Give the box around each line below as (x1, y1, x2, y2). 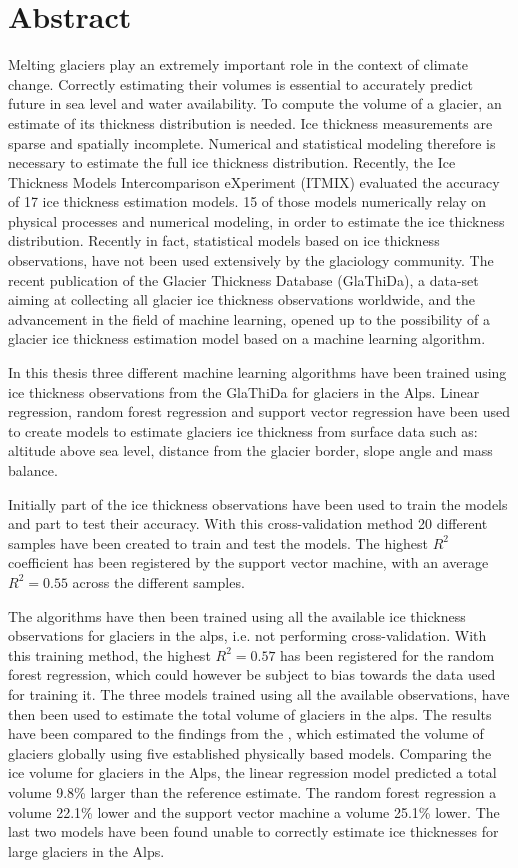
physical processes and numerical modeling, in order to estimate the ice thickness (8, 210, 505, 231)
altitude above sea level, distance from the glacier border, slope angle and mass (8, 440, 493, 461)
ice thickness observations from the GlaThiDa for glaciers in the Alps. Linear (8, 381, 480, 402)
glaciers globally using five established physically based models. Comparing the (8, 742, 492, 763)
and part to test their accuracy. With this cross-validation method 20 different (8, 513, 488, 534)
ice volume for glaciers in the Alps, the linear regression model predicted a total (8, 762, 497, 783)
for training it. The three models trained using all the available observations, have (8, 683, 510, 704)
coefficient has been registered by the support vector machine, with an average (8, 552, 489, 573)
